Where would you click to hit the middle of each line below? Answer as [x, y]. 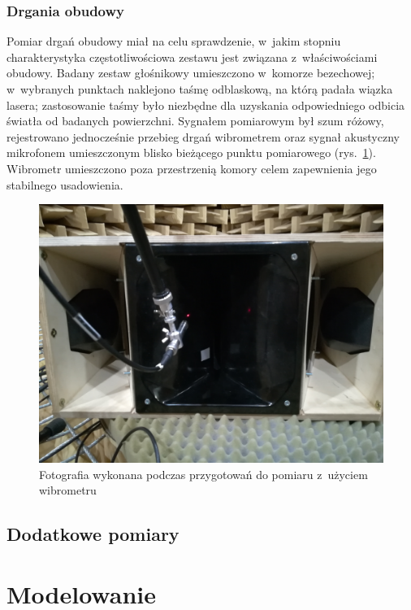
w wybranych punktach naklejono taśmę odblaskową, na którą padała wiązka [200, 89]
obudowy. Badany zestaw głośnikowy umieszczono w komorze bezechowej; [191, 73]
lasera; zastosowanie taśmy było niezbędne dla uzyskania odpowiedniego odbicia [206, 105]
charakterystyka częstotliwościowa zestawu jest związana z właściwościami [192, 57]
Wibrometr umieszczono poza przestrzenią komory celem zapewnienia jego [192, 168]
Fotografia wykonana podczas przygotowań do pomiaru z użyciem [203, 474]
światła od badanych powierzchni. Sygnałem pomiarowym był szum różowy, [195, 121]
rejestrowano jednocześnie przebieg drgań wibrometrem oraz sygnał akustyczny [203, 136]
